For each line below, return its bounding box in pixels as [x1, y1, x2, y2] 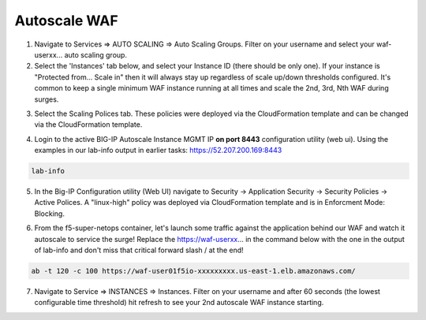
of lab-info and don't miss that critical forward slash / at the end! [34, 245, 244, 255]
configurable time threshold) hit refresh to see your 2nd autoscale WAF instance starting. [34, 298, 324, 307]
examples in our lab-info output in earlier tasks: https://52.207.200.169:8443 [34, 146, 282, 155]
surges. [34, 95, 59, 104]
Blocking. [34, 209, 65, 218]
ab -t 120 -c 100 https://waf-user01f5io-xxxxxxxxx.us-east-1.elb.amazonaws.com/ [31, 266, 357, 275]
